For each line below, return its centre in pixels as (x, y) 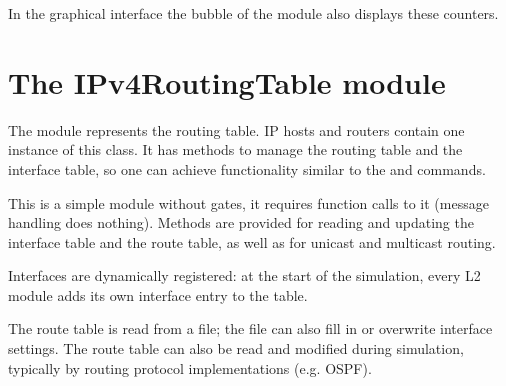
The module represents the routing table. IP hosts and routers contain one (236, 129)
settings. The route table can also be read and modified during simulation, (236, 348)
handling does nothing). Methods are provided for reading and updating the (241, 222)
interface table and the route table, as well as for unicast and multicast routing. (252, 241)
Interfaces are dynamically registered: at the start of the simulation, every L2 (244, 275)
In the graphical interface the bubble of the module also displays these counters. (253, 13)
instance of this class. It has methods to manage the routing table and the (235, 149)
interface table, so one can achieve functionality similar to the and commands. (247, 168)
